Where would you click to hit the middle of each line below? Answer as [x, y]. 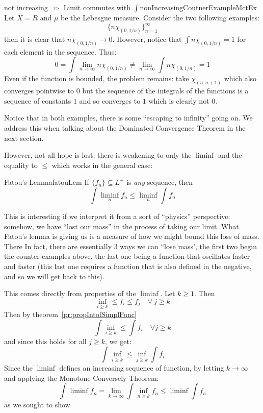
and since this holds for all [45, 341]
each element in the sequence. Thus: [60, 51]
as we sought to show [37, 405]
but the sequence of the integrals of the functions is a [165, 91]
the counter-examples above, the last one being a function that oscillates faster [127, 256]
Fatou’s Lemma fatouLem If [47, 182]
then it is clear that [35, 39]
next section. [24, 138]
